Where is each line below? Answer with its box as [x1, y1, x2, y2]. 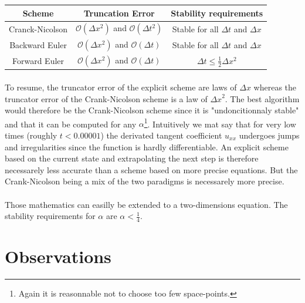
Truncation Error [83, 6, 155, 19]
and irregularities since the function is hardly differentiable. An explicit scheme [5, 140, 289, 153]
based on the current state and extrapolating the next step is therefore [5, 152, 259, 164]
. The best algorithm [225, 92, 300, 105]
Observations [5, 244, 111, 268]
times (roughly [5, 129, 57, 141]
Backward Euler [9, 38, 67, 51]
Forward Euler [12, 55, 65, 67]
